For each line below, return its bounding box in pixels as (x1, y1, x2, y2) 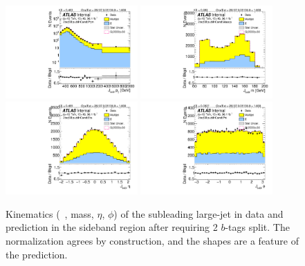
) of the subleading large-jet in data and (113, 206, 284, 221)
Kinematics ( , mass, (6, 206, 94, 221)
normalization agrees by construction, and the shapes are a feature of (6, 234, 299, 248)
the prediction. (6, 247, 68, 261)
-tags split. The (225, 220, 290, 234)
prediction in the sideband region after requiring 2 (6, 220, 218, 234)
